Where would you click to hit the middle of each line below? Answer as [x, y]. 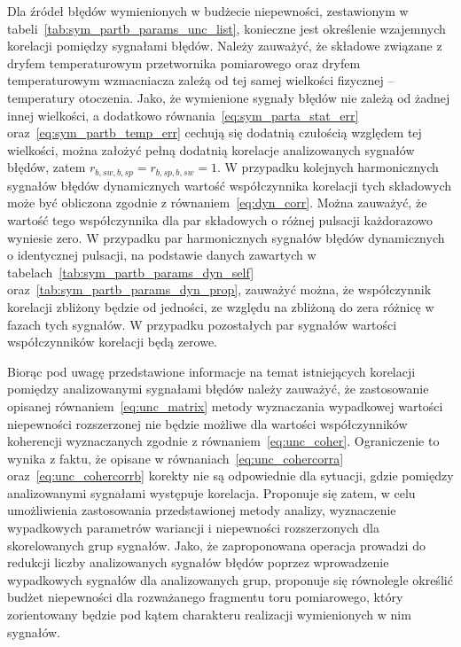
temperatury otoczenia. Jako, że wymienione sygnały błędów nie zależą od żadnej [229, 97]
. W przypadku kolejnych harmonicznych [328, 167]
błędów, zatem [47, 167]
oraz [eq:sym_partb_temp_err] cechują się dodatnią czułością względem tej [215, 133]
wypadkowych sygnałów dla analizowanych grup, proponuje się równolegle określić [230, 579]
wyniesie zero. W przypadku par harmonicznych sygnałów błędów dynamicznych [226, 237]
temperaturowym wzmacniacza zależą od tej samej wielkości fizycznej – [201, 80]
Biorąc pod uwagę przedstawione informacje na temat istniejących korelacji [211, 371]
